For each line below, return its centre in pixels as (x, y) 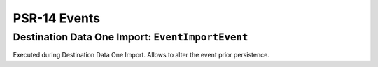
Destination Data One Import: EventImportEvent (131, 37)
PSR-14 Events (57, 18)
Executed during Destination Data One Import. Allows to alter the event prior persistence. (141, 55)
